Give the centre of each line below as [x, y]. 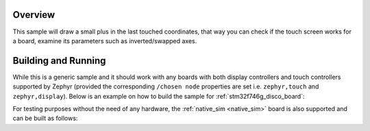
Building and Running [59, 61]
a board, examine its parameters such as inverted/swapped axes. [105, 40]
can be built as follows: [45, 118]
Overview [34, 15]
